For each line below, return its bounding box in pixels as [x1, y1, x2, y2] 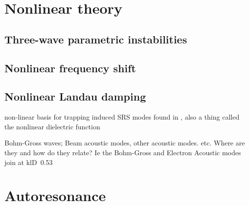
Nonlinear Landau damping [4, 89, 146, 104]
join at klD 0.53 [4, 157, 53, 167]
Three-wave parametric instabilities [4, 31, 187, 46]
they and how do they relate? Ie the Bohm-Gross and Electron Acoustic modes [4, 147, 241, 157]
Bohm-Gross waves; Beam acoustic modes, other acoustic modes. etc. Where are [4, 138, 245, 148]
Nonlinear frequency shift [4, 60, 136, 75]
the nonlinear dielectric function [4, 121, 100, 131]
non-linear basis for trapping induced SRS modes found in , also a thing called [4, 112, 240, 122]
